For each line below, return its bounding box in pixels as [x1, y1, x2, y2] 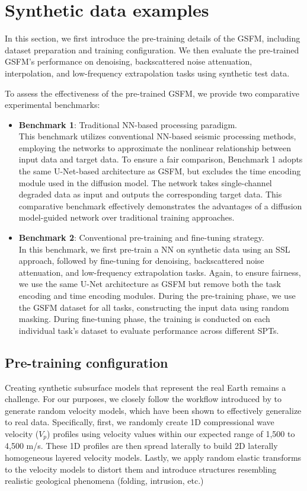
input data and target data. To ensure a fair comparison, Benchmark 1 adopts [18, 153, 303, 165]
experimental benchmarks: [5, 98, 100, 111]
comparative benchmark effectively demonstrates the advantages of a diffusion [18, 199, 302, 212]
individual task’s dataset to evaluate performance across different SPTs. [18, 324, 279, 336]
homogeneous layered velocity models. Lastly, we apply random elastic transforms [5, 451, 302, 463]
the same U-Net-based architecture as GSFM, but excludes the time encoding [18, 165, 301, 177]
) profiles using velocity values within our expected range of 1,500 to [47, 427, 295, 439]
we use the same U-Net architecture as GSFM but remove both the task [18, 278, 281, 290]
